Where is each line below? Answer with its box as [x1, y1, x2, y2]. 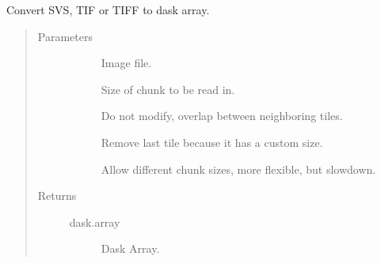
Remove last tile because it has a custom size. [101, 133, 323, 150]
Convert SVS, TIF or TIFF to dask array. [6, 2, 210, 17]
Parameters [37, 28, 93, 44]
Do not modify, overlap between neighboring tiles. [101, 107, 343, 124]
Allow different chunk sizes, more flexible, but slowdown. [101, 160, 376, 177]
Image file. [101, 54, 152, 71]
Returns [37, 187, 77, 204]
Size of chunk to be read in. [101, 81, 235, 97]
